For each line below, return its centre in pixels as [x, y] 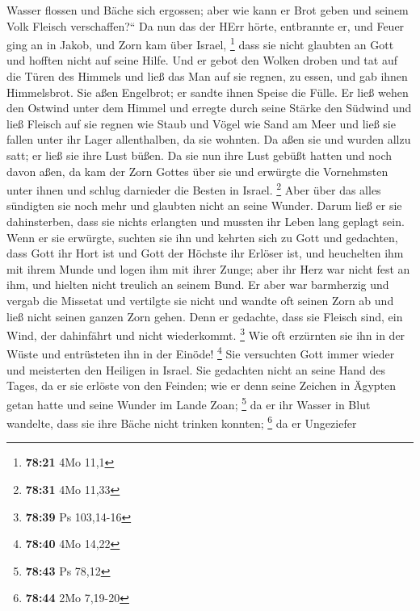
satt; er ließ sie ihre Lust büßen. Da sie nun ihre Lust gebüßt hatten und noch [199, 155]
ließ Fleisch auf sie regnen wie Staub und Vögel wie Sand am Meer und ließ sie [201, 123]
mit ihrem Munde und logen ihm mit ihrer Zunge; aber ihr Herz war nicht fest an [208, 268]
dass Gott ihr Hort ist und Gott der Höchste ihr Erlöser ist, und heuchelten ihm [205, 253]
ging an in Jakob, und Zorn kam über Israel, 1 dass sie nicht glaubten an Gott [200, 43]
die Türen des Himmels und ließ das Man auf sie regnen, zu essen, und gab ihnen [207, 76]
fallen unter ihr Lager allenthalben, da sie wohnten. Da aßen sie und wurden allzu [209, 139]
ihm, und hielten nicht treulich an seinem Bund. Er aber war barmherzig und [198, 285]
